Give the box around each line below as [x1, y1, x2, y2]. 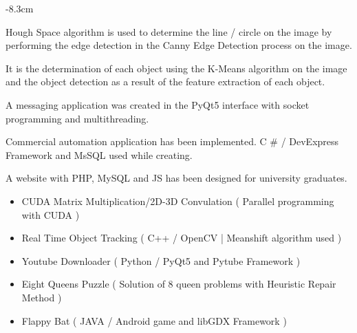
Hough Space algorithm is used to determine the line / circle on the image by [6, 24, 332, 39]
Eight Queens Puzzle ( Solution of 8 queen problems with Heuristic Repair [21, 277, 336, 291]
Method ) [21, 290, 62, 304]
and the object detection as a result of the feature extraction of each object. [6, 74, 325, 89]
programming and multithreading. [6, 111, 149, 125]
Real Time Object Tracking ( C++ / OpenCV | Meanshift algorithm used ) [21, 230, 342, 245]
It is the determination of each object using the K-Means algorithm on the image [6, 61, 347, 75]
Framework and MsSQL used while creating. [6, 147, 193, 162]
